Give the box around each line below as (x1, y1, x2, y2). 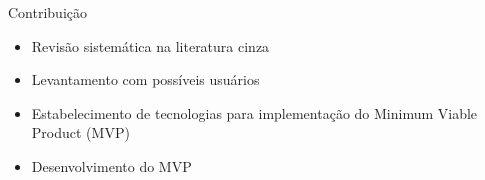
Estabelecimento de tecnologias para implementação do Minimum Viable (31, 102, 478, 123)
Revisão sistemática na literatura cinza (31, 35, 270, 56)
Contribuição (8, 2, 88, 22)
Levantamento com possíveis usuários (31, 69, 260, 90)
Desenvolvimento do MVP (31, 155, 192, 176)
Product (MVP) (31, 122, 130, 143)
